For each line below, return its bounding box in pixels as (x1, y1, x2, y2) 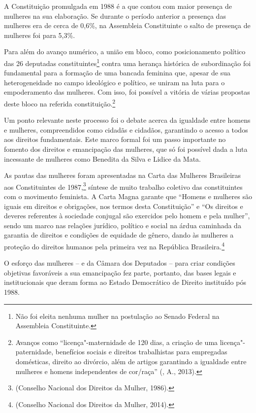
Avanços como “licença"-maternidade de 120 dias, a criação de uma (15, 337, 218, 347)
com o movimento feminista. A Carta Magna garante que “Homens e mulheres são (4, 191, 252, 202)
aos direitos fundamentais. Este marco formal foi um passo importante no (4, 134, 226, 144)
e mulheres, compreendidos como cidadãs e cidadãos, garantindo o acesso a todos (4, 124, 248, 135)
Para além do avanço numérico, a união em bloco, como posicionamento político (4, 46, 246, 57)
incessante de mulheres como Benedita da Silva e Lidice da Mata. (4, 153, 201, 164)
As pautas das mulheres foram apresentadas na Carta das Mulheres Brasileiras (4, 170, 241, 180)
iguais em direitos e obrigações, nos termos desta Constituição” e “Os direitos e (4, 201, 243, 211)
